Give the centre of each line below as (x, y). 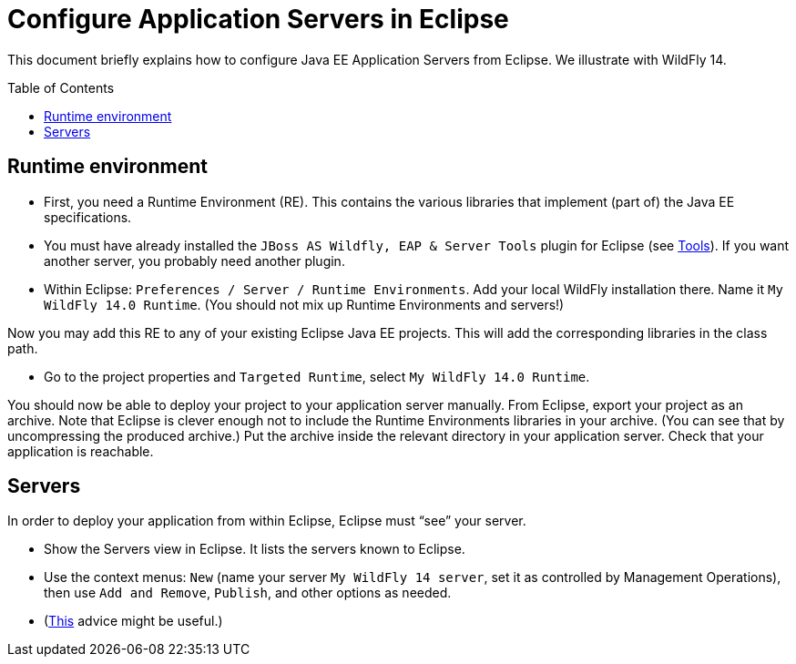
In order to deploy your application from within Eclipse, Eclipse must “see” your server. (267, 521)
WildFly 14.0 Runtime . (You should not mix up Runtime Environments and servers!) (304, 304)
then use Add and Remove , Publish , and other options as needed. (248, 593)
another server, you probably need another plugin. (194, 260)
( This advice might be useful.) (133, 621)
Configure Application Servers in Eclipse (258, 19)
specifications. (88, 217)
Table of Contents (61, 87)
